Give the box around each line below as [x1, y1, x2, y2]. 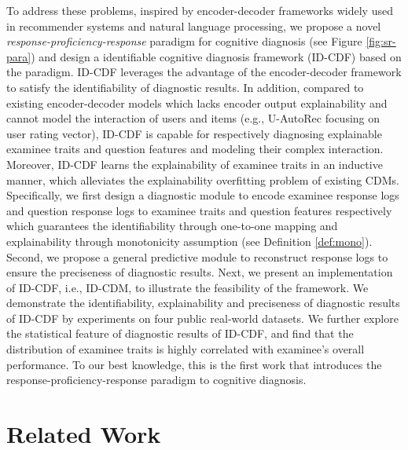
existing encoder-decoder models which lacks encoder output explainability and [6, 94, 388, 111]
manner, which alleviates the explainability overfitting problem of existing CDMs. [6, 171, 399, 188]
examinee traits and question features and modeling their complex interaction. [6, 141, 384, 157]
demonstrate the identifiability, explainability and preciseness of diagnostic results [6, 295, 400, 311]
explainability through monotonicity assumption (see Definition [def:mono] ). [6, 232, 373, 249]
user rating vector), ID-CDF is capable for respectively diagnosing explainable [6, 125, 382, 141]
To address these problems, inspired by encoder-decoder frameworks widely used [6, 2, 393, 18]
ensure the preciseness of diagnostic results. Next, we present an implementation [6, 264, 393, 280]
